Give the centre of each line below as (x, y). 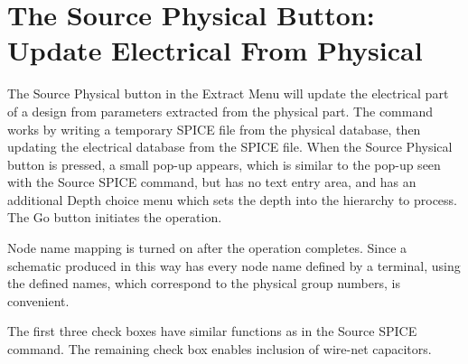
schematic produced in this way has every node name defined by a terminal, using (234, 265)
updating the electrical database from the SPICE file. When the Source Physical (230, 147)
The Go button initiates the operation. (115, 217)
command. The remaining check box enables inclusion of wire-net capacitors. (220, 349)
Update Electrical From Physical (215, 50)
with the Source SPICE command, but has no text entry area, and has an (212, 182)
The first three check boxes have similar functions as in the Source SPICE (212, 331)
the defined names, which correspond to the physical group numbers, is (204, 283)
